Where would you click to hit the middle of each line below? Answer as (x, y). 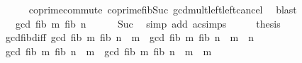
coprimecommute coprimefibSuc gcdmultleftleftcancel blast (163, 9)
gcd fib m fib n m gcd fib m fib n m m (108, 51)
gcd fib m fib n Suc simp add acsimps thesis (148, 23)
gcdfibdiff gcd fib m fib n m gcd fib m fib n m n (130, 37)
